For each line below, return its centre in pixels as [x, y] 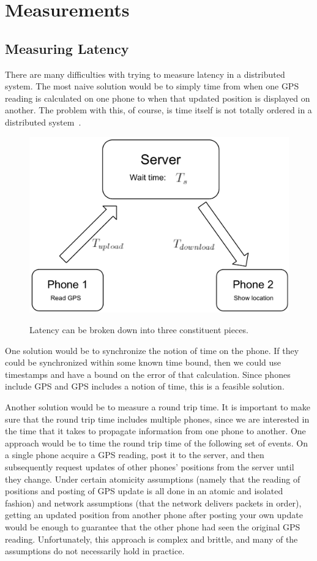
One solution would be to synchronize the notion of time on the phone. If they [152, 350]
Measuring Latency [67, 48]
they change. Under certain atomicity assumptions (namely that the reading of [153, 479]
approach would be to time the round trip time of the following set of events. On [156, 442]
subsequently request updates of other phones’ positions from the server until [150, 467]
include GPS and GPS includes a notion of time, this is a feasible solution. [145, 386]
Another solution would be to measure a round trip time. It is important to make [158, 407]
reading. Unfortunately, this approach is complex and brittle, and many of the [151, 539]
